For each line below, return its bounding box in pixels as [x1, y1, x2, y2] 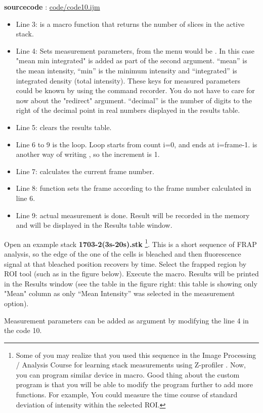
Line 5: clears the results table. [16, 121, 112, 132]
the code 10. [4, 325, 42, 336]
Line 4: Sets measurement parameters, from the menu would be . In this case [16, 45, 255, 56]
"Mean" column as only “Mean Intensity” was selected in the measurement [4, 288, 235, 299]
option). [4, 298, 29, 308]
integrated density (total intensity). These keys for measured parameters [16, 75, 240, 86]
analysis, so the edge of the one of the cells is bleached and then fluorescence [4, 248, 241, 259]
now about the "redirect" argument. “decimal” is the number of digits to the [16, 95, 252, 105]
